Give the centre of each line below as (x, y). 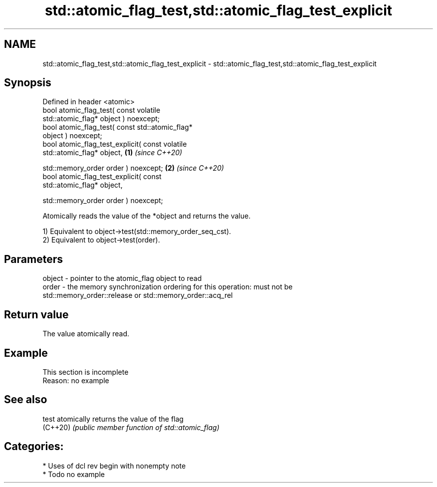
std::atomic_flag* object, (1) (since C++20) (112, 153)
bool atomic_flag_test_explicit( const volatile (115, 144)
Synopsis (28, 83)
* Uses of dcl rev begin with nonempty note (114, 466)
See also (26, 400)
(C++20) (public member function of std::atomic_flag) (131, 427)
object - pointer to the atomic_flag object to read (122, 278)
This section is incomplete (86, 372)
